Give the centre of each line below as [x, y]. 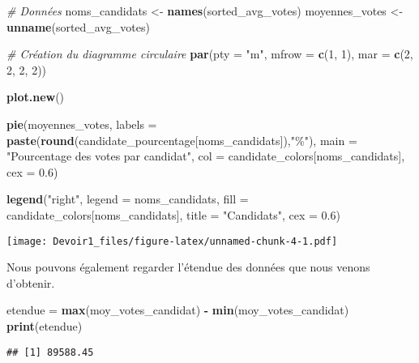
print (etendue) [45, 325]
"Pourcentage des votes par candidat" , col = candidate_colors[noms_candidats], [206, 156]
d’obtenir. [31, 282]
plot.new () [36, 97]
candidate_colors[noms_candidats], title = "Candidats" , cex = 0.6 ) [173, 214]
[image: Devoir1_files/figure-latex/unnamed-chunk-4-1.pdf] [172, 241]
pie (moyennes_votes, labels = [82, 124]
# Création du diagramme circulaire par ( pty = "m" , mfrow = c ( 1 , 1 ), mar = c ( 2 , [210, 54]
